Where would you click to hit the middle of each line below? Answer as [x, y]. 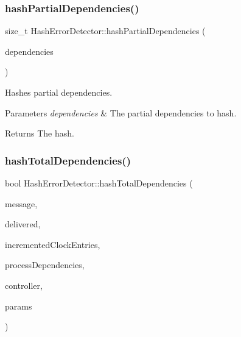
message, [21, 203]
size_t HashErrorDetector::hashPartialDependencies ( [105, 31]
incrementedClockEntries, [53, 244]
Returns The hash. [40, 133]
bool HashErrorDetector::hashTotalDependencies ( [99, 183]
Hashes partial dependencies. [59, 92]
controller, [24, 285]
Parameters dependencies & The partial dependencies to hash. [121, 112]
